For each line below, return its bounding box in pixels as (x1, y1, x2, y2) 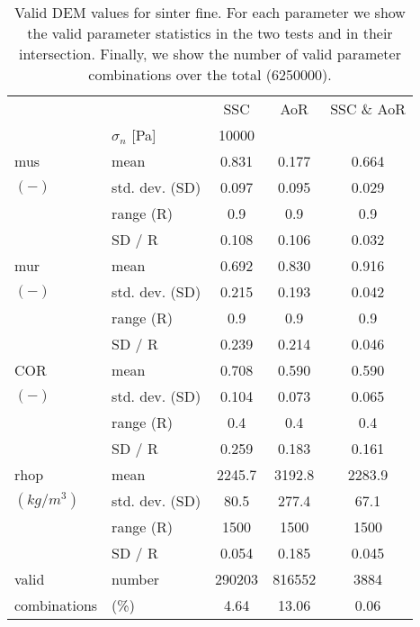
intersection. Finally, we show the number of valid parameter (18, 43, 401, 64)
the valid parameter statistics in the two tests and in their (27, 23, 393, 43)
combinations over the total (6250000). (88, 64, 332, 85)
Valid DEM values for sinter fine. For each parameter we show (14, 2, 406, 23)
